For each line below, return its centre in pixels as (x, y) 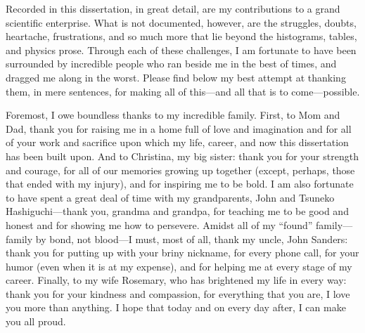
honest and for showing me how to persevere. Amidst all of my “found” (159, 224)
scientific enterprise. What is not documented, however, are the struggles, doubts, (181, 22)
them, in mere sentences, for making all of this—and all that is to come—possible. (183, 91)
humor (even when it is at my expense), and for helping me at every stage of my (179, 266)
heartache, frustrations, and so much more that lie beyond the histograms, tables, (181, 36)
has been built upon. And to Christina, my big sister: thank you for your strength (182, 156)
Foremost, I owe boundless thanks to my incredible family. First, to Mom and (173, 115)
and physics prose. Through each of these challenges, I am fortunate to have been (181, 50)
